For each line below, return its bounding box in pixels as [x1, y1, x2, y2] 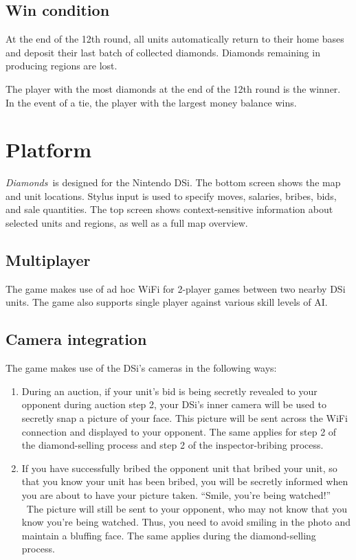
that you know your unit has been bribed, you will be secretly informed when [21, 474, 348, 489]
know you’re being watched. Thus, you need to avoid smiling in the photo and [21, 515, 351, 529]
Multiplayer [5, 249, 91, 271]
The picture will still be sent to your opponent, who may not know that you [26, 501, 347, 515]
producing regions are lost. [5, 58, 118, 73]
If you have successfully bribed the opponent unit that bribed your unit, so [21, 460, 337, 475]
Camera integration [5, 328, 147, 350]
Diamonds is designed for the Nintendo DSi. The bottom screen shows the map [5, 175, 341, 190]
